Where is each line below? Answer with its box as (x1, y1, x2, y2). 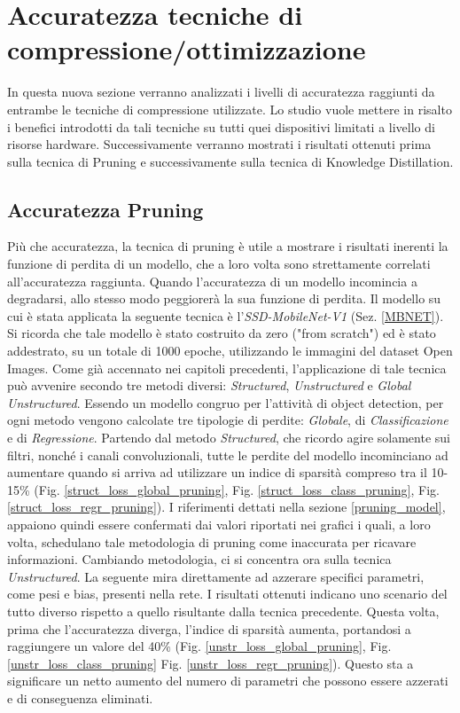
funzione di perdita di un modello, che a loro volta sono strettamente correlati (7, 255, 431, 273)
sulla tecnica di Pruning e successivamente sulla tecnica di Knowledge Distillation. (7, 152, 454, 170)
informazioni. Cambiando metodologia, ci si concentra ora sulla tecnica (7, 550, 392, 568)
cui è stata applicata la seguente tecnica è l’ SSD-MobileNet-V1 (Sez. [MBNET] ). (7, 306, 444, 325)
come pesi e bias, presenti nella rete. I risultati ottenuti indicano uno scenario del (7, 584, 448, 603)
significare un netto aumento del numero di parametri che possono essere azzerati (7, 671, 448, 690)
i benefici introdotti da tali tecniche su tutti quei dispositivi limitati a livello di (7, 117, 435, 136)
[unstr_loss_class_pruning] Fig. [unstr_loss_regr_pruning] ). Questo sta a (7, 654, 414, 672)
